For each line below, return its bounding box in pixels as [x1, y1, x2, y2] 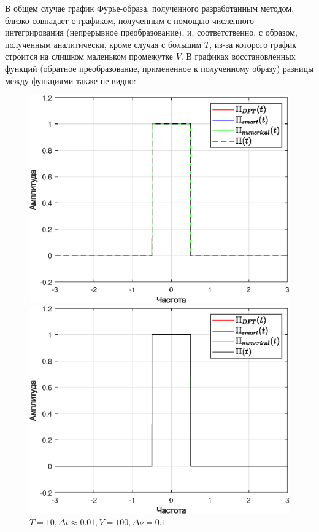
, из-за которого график [209, 37, 297, 50]
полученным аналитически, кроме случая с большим [5, 37, 202, 50]
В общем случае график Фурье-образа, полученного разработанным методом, [5, 2, 294, 14]
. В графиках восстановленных [180, 50, 296, 63]
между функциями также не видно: [5, 74, 136, 87]
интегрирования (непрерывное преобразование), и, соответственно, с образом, [5, 26, 298, 39]
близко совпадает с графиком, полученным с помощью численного [5, 14, 255, 26]
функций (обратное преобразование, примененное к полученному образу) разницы [5, 61, 314, 74]
